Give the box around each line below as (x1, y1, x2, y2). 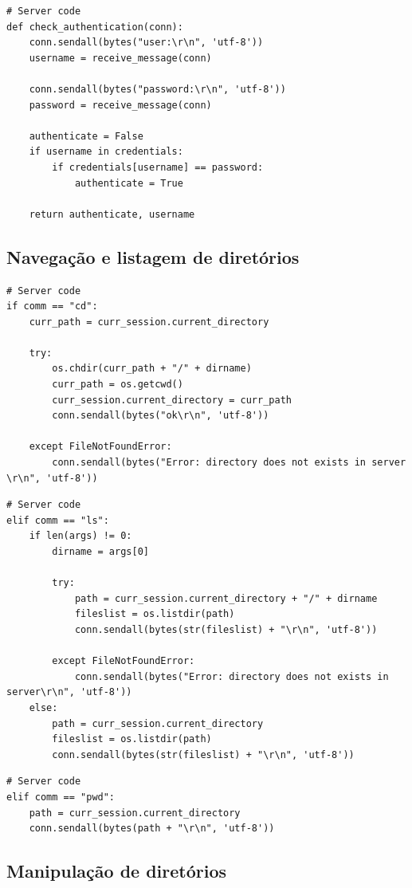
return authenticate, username (29, 208, 195, 220)
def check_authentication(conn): (6, 21, 183, 33)
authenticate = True (74, 177, 183, 189)
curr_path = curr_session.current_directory (29, 316, 269, 328)
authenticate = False (29, 130, 143, 142)
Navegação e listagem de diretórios (6, 244, 300, 269)
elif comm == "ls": (6, 514, 109, 526)
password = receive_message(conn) (29, 99, 212, 111)
